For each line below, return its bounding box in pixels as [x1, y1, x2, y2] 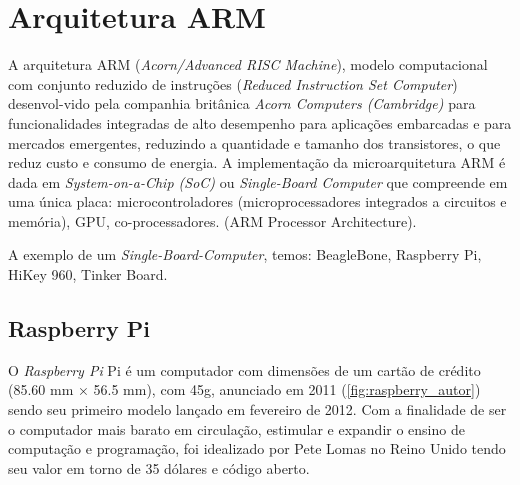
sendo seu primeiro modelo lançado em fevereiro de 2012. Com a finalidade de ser [8, 399, 507, 420]
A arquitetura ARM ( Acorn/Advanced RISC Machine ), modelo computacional [8, 54, 488, 75]
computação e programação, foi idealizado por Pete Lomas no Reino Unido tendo [8, 438, 506, 459]
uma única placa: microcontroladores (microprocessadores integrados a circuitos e [8, 191, 507, 212]
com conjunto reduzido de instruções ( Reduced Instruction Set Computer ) [8, 73, 458, 94]
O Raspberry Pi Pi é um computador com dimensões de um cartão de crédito [8, 359, 481, 380]
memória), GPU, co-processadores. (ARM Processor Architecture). [8, 210, 417, 231]
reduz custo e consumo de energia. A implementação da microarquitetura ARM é [8, 152, 506, 173]
